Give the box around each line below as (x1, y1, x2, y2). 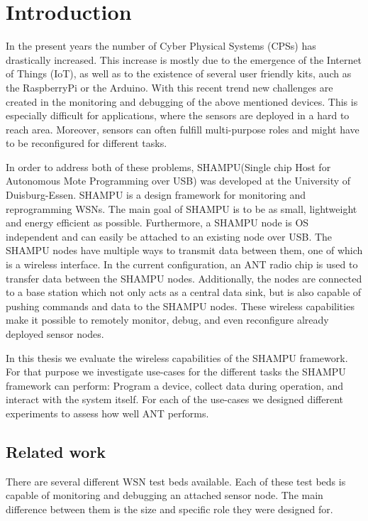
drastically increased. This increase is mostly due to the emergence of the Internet (6, 52, 362, 67)
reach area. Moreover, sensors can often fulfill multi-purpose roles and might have (6, 121, 359, 136)
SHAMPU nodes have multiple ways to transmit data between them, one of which (6, 243, 363, 258)
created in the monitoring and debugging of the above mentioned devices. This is (6, 94, 358, 109)
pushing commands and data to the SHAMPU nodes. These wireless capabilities (6, 298, 355, 313)
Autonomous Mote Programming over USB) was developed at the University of (6, 173, 351, 188)
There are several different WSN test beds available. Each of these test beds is (6, 473, 346, 488)
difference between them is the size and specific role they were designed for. (6, 501, 333, 516)
